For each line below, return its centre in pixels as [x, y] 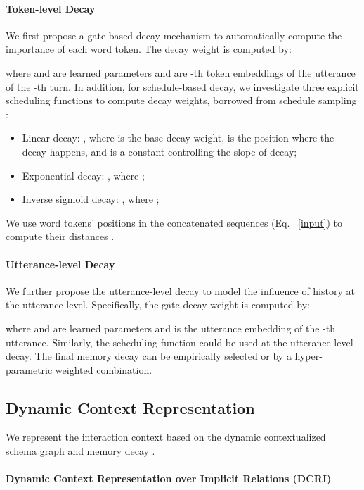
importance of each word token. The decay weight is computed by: [149, 49]
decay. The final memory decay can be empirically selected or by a [149, 356]
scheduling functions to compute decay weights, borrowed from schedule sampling [181, 100]
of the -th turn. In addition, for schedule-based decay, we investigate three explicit [182, 86]
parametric [29, 369]
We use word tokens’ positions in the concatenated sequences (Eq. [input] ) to [174, 222]
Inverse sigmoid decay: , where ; [91, 199]
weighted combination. [104, 369]
